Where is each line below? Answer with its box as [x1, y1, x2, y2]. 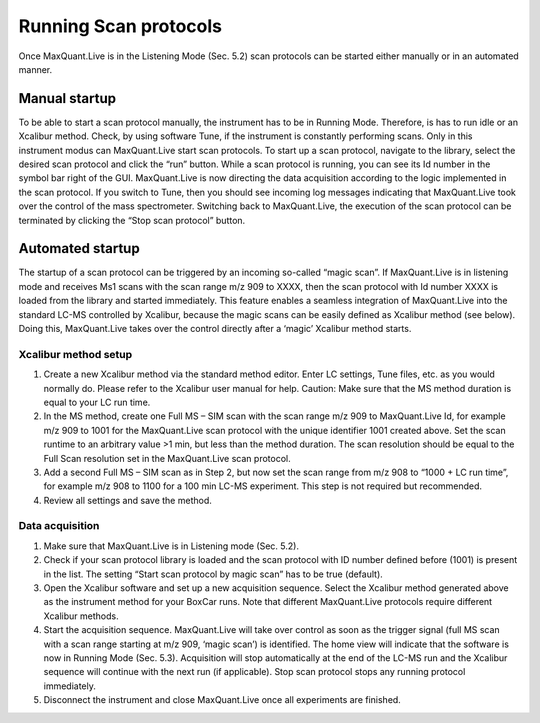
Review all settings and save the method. [43, 494, 212, 506]
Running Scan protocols [18, 15, 223, 37]
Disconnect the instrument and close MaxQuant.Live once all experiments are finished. [43, 694, 402, 706]
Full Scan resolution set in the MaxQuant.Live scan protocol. [43, 452, 291, 464]
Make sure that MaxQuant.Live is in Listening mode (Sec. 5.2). [43, 540, 300, 552]
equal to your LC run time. [43, 396, 151, 408]
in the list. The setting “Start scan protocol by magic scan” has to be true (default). [43, 568, 384, 580]
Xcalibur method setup [18, 347, 133, 361]
